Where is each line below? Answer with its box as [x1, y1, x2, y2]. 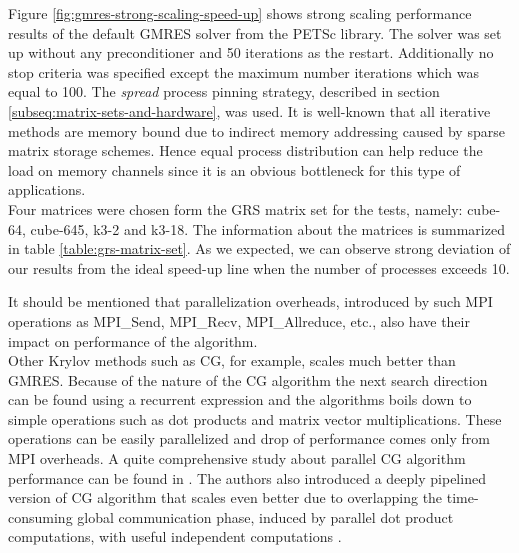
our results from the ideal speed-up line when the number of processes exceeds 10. [8, 257, 510, 278]
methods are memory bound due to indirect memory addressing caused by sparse [8, 120, 505, 141]
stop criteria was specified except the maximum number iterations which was [8, 61, 480, 82]
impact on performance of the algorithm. [8, 330, 258, 351]
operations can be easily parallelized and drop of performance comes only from [8, 428, 490, 449]
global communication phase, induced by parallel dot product [77, 506, 454, 527]
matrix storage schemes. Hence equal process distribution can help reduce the [8, 140, 483, 161]
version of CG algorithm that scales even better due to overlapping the [8, 487, 443, 508]
